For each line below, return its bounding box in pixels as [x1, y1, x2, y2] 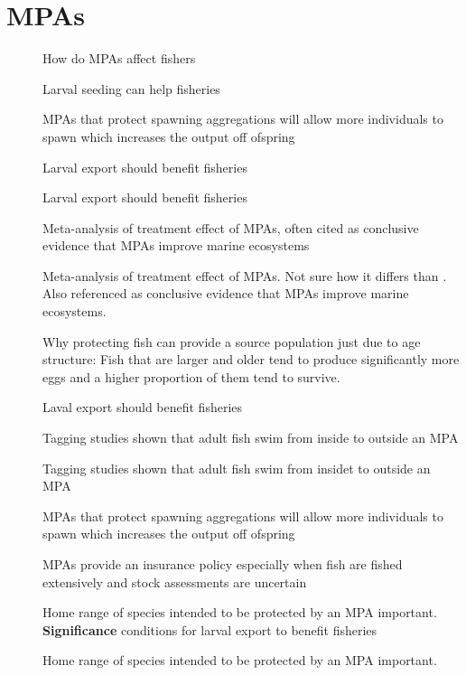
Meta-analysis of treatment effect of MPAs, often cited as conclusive [42, 218, 419, 237]
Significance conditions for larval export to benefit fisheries [42, 620, 377, 639]
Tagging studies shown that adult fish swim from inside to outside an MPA [42, 428, 459, 447]
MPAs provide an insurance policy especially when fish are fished [42, 555, 403, 573]
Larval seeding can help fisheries [42, 79, 220, 98]
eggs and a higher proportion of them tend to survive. [42, 367, 340, 386]
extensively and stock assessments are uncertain [42, 572, 307, 591]
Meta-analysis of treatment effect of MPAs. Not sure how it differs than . [42, 266, 447, 285]
